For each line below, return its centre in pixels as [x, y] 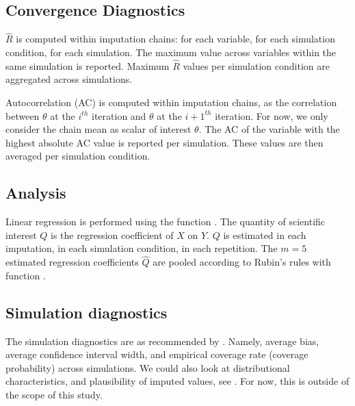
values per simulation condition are [256, 65]
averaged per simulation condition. [78, 156]
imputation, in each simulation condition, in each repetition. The [142, 248]
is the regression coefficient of [112, 234]
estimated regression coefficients [72, 262]
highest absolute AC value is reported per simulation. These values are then [165, 142]
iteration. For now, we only [272, 115]
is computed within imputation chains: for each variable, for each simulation [175, 39]
